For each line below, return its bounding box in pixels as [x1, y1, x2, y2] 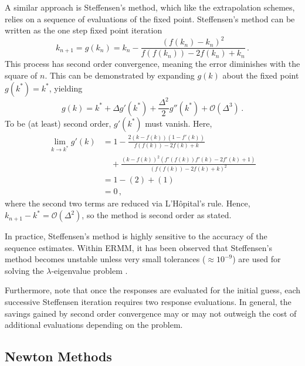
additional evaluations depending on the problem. [5, 318, 183, 331]
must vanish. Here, [145, 117, 212, 129]
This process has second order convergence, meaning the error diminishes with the [5, 57, 300, 70]
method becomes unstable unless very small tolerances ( [5, 253, 206, 265]
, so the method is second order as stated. [82, 209, 232, 221]
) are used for [232, 253, 281, 265]
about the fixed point [222, 69, 299, 81]
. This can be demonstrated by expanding [45, 69, 195, 81]
